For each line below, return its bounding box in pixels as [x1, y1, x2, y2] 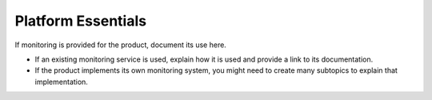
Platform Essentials [14, 12, 147, 30]
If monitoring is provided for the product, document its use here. [14, 40, 227, 50]
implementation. [34, 77, 88, 86]
